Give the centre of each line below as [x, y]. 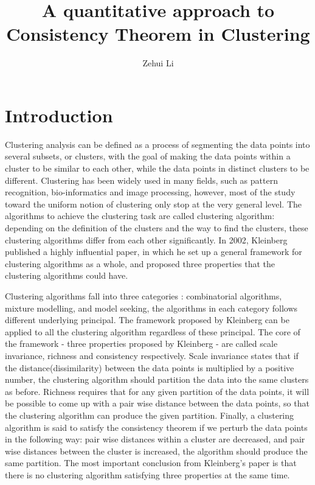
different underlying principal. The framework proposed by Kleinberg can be [147, 320]
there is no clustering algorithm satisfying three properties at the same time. [147, 474]
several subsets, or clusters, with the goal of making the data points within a [148, 156]
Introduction [59, 115]
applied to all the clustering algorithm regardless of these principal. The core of [153, 331]
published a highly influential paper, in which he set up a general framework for [154, 252]
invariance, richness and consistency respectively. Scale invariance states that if [152, 355]
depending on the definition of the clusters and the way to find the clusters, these [157, 228]
